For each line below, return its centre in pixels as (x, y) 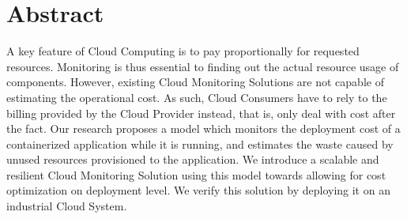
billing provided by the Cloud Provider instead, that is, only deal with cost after (201, 113)
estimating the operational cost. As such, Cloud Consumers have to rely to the (197, 97)
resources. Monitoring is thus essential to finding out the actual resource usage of (203, 66)
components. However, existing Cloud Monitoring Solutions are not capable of (195, 82)
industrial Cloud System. (67, 206)
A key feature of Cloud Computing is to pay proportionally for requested (183, 51)
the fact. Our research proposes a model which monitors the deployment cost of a (203, 128)
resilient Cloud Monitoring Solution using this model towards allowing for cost (196, 174)
